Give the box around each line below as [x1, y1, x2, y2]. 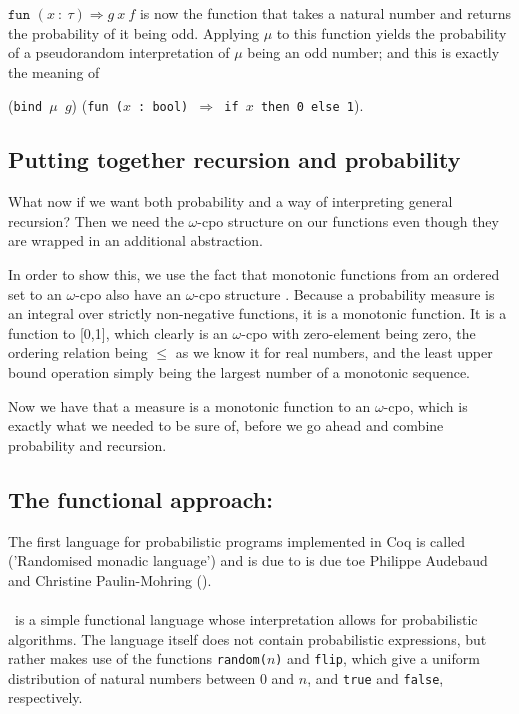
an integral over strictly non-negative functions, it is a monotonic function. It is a [8, 303, 507, 324]
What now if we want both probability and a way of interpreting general [8, 191, 453, 212]
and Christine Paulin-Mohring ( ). [8, 569, 212, 590]
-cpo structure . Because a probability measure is [194, 283, 495, 304]
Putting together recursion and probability [8, 144, 461, 175]
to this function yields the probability [276, 22, 507, 43]
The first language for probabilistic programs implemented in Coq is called [8, 530, 466, 551]
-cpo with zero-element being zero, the [241, 322, 476, 343]
